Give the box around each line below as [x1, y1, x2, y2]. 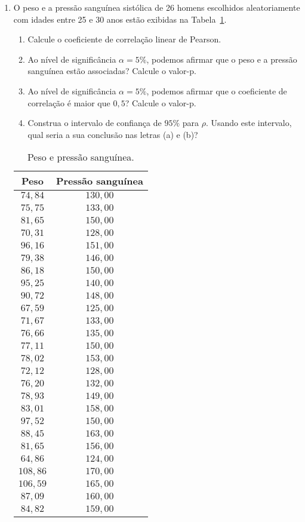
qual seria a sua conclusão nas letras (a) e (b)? [27, 128, 198, 140]
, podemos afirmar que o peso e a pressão [146, 53, 297, 65]
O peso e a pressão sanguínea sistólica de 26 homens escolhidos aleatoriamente [13, 1, 300, 13]
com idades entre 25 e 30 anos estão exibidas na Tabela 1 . [13, 13, 227, 25]
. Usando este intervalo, [205, 116, 292, 129]
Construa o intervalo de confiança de [27, 116, 162, 129]
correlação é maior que [27, 96, 110, 109]
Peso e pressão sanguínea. [27, 150, 134, 164]
